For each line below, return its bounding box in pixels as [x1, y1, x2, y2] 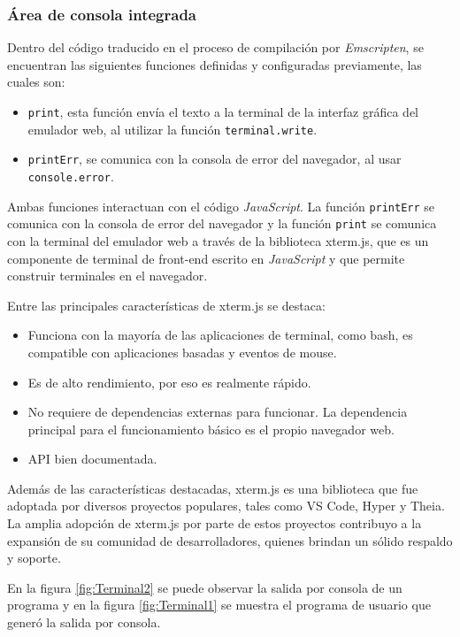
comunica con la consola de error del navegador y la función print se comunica [7, 214, 437, 233]
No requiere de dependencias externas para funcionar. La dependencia [27, 403, 408, 421]
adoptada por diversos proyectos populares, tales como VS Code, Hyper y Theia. [7, 496, 445, 515]
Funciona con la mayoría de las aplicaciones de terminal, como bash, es [27, 326, 413, 344]
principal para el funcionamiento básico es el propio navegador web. [27, 419, 395, 438]
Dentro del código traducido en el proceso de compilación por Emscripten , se [7, 38, 424, 57]
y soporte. [7, 549, 61, 567]
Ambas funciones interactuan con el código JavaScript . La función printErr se [7, 196, 435, 215]
